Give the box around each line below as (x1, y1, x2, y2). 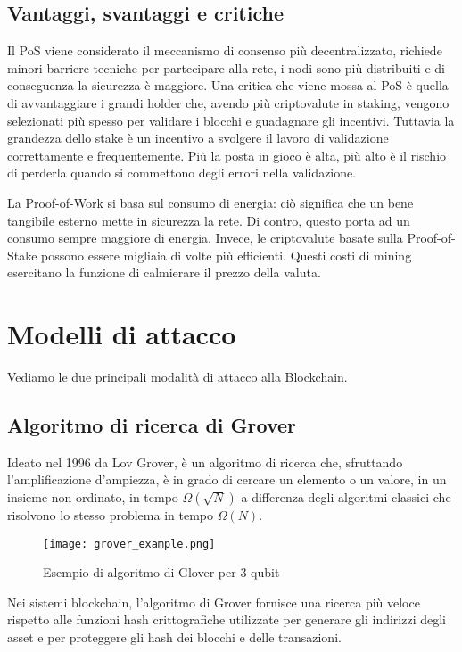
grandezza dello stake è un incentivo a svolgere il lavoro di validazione (7, 128, 389, 147)
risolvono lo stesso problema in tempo (7, 506, 213, 524)
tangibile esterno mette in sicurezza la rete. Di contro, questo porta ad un (7, 210, 410, 229)
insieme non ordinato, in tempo (7, 488, 178, 507)
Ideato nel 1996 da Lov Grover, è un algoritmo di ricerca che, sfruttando (7, 452, 403, 471)
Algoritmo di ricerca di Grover (7, 411, 297, 439)
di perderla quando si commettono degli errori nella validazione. (7, 163, 357, 182)
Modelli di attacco (7, 316, 236, 352)
